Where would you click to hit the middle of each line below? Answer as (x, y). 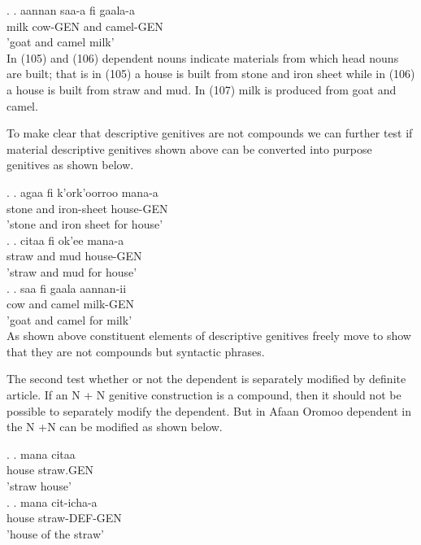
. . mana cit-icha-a (52, 501)
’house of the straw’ (55, 533)
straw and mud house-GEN (74, 256)
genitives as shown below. (70, 165)
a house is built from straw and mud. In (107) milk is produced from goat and (202, 89)
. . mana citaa (41, 453)
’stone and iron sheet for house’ (85, 224)
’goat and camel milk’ (61, 42)
